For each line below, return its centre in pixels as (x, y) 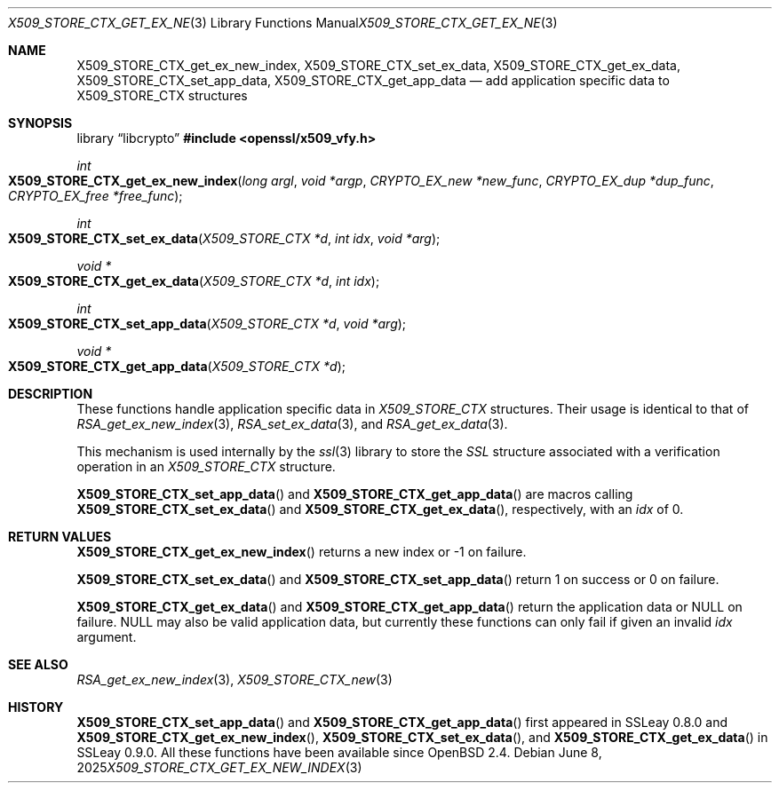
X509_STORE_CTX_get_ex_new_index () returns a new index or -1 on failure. (302, 552)
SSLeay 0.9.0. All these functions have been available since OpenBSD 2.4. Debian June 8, (339, 752)
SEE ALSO (38, 664)
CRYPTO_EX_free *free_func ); (95, 196)
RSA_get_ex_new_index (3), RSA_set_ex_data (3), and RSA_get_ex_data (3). (292, 424)
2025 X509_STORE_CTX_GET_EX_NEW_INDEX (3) (219, 767)
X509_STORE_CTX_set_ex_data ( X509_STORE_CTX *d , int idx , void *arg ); (224, 238)
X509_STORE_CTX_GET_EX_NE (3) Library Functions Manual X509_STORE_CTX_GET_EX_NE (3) (283, 23)
